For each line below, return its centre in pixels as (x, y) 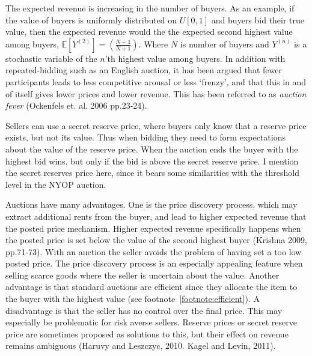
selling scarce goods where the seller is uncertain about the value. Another (142, 275)
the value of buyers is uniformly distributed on (91, 20)
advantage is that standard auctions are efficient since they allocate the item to (151, 287)
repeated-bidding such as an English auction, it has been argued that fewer (144, 70)
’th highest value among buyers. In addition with (195, 58)
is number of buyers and (225, 44)
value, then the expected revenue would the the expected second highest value (149, 32)
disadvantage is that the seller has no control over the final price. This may (144, 310)
